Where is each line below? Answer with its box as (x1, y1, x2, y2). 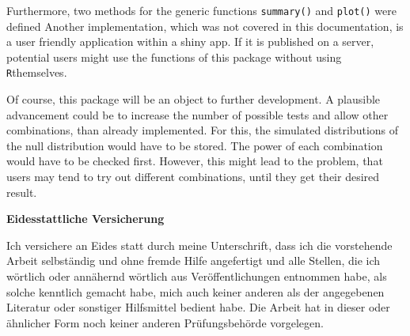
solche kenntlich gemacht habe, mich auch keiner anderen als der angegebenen (6, 283, 385, 300)
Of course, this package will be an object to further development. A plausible (6, 91, 381, 108)
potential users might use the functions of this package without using (6, 48, 342, 65)
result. (6, 183, 37, 200)
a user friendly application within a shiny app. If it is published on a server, (6, 33, 374, 50)
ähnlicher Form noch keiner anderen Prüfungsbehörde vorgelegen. (6, 314, 324, 330)
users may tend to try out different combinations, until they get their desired (6, 168, 380, 185)
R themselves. (6, 64, 67, 81)
